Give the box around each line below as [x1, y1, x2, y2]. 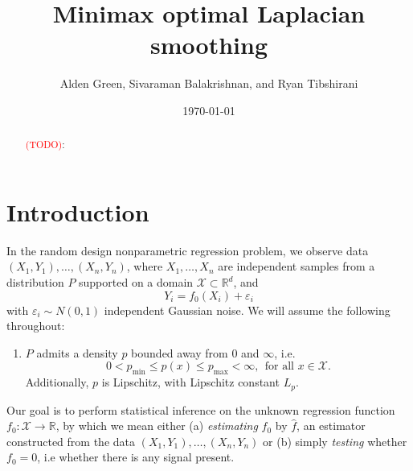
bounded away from [131, 344, 228, 361]
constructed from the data [6, 432, 135, 449]
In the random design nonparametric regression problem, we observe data [6, 242, 369, 258]
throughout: [6, 317, 65, 334]
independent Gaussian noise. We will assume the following [104, 301, 391, 318]
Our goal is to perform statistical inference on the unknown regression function [6, 401, 395, 418]
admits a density [36, 344, 118, 361]
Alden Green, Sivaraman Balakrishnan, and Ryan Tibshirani [59, 75, 358, 92]
